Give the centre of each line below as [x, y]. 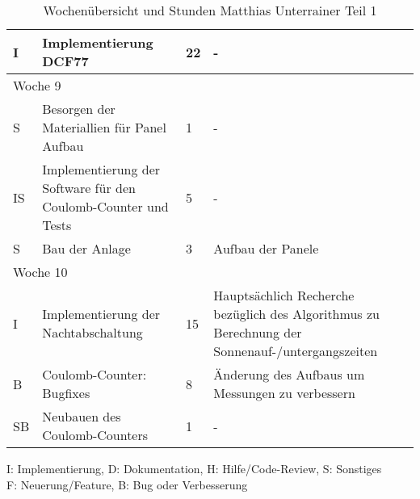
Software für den [89, 188]
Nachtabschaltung [92, 332]
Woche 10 [40, 272]
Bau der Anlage [86, 248]
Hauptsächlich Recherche [284, 295]
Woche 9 [37, 85]
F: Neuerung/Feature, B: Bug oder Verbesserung [127, 484]
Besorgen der [79, 109]
